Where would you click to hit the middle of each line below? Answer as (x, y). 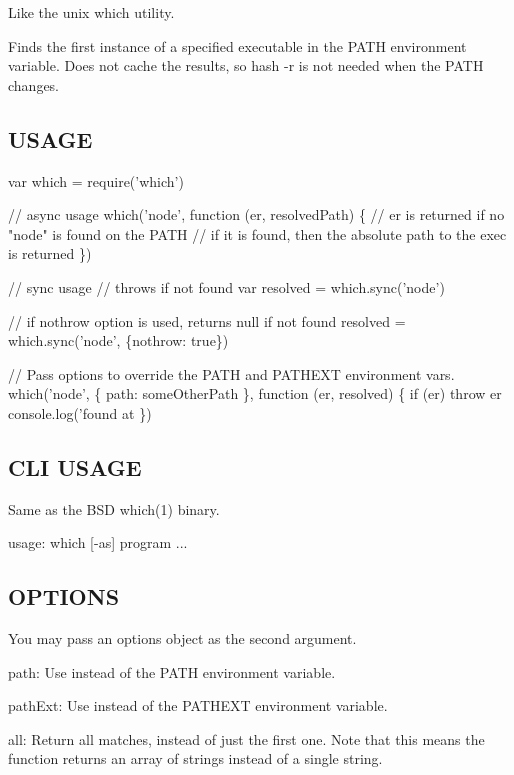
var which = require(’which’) (96, 180)
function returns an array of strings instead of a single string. (195, 758)
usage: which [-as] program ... (98, 542)
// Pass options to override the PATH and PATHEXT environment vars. (231, 373)
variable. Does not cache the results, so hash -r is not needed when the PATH (246, 65)
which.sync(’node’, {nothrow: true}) (118, 340)
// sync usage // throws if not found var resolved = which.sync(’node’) (226, 286)
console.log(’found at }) (80, 412)
